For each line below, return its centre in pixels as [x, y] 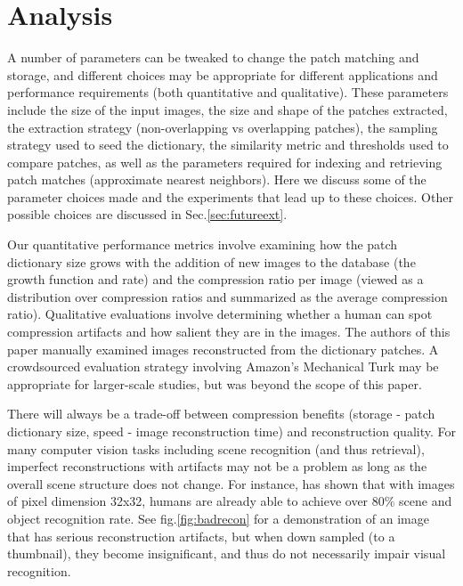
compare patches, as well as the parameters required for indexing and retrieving [225, 162]
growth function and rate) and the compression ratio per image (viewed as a [215, 279]
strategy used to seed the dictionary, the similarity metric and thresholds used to [228, 145]
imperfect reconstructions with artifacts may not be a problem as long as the [217, 466]
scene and [426, 501]
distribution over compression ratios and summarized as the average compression [227, 296]
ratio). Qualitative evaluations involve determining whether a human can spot [220, 314]
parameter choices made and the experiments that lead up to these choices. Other [230, 196]
